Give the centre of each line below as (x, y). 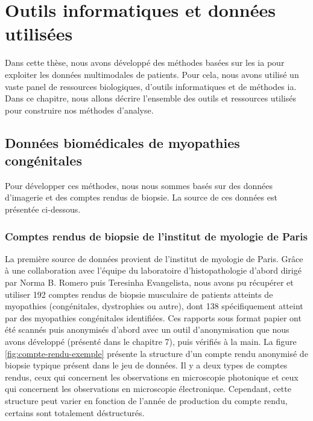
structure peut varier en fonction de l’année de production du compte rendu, (146, 400)
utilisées (39, 34)
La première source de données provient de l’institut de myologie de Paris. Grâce (154, 258)
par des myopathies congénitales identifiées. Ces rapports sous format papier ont (153, 317)
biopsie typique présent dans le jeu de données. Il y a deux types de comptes (146, 365)
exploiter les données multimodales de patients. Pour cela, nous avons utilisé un (152, 74)
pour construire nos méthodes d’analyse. (79, 110)
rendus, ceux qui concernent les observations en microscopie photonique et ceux (152, 377)
